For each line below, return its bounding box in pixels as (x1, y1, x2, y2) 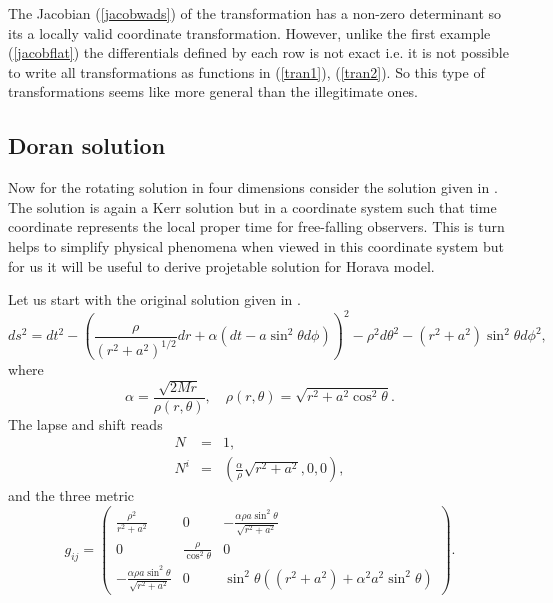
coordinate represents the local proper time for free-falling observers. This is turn (8, 216, 505, 237)
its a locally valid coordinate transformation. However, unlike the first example (8, 22, 491, 43)
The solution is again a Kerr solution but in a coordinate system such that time (8, 196, 497, 217)
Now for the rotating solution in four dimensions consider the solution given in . (8, 177, 498, 198)
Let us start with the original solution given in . (8, 289, 301, 310)
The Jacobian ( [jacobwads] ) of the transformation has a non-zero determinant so (8, 3, 502, 23)
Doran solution (8, 130, 166, 161)
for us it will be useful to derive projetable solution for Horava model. (8, 255, 435, 276)
